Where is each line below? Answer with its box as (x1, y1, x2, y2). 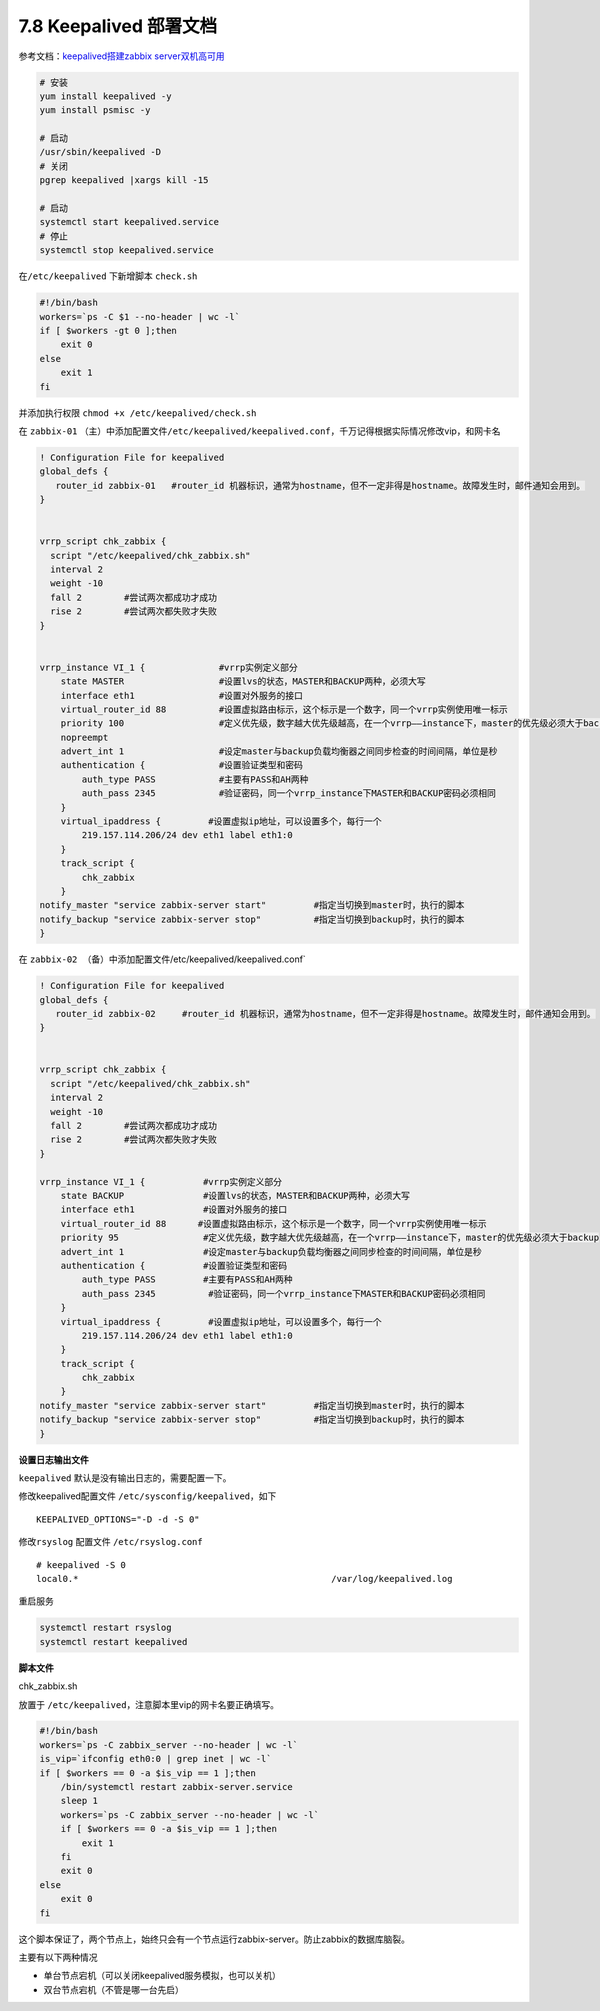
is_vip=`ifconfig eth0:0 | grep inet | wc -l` (39, 1753, 272, 1765)
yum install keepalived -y (39, 90, 172, 102)
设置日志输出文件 (18, 1453, 89, 1465)
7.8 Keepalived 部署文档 (18, 15, 218, 37)
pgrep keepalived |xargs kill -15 (39, 175, 209, 186)
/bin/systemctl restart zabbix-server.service (60, 1781, 294, 1793)
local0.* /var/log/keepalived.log (36, 1573, 453, 1584)
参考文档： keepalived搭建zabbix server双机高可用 (18, 50, 225, 62)
